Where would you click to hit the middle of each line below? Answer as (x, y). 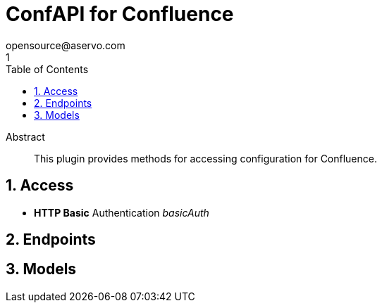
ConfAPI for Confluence (120, 14)
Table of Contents (47, 69)
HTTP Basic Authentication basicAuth (122, 212)
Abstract (25, 136)
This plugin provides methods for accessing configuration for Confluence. (205, 158)
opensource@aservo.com (66, 45)
